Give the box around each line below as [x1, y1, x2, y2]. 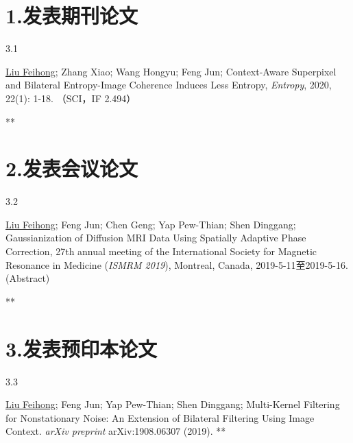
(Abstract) [5, 271, 50, 285]
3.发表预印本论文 [5, 334, 158, 362]
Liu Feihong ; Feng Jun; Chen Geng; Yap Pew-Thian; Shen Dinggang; [5, 217, 296, 231]
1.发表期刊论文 [5, 1, 138, 29]
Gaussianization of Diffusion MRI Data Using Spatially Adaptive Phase [5, 230, 306, 245]
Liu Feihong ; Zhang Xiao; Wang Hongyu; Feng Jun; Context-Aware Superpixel [5, 64, 337, 78]
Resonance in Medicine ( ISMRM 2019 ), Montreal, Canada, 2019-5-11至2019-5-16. [5, 257, 348, 272]
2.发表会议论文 [5, 154, 138, 182]
